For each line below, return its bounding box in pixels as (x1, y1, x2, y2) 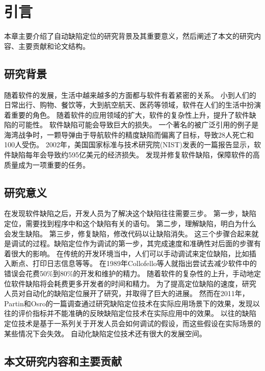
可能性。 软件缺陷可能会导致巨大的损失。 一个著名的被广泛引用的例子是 (18, 119, 259, 130)
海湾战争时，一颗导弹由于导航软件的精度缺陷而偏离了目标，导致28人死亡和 (4, 129, 254, 140)
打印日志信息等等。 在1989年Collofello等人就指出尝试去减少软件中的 (32, 258, 257, 269)
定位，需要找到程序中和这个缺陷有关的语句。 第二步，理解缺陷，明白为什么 (4, 218, 256, 229)
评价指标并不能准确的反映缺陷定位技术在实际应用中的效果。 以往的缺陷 (18, 308, 256, 319)
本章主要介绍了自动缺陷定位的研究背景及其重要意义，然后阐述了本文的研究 (4, 31, 254, 41)
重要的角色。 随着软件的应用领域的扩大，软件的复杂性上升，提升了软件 (11, 109, 249, 120)
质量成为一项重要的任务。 (4, 159, 90, 170)
